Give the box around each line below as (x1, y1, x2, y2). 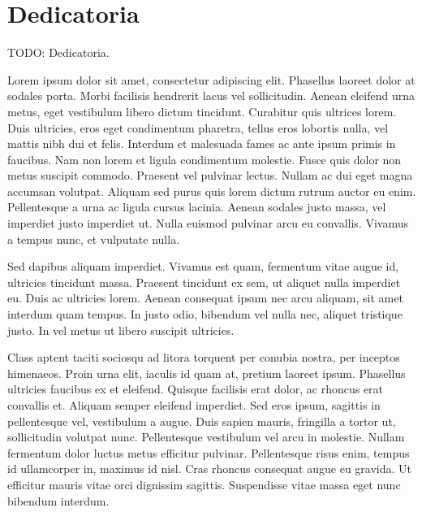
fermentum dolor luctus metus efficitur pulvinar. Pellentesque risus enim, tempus (7, 444, 410, 461)
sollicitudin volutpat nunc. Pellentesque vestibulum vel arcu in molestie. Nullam (7, 428, 405, 445)
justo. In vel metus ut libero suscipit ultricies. (7, 321, 235, 338)
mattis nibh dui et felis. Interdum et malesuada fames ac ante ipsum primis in (7, 135, 396, 152)
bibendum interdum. (7, 492, 110, 509)
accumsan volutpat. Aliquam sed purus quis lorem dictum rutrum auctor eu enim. (7, 182, 416, 199)
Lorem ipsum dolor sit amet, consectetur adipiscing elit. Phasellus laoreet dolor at (7, 71, 416, 88)
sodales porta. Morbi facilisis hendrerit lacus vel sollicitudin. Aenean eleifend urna (7, 87, 415, 104)
